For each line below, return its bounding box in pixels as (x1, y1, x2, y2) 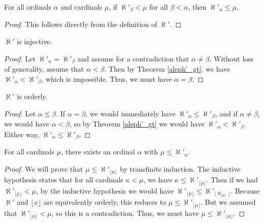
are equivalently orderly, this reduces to (43, 197, 167, 207)
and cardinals (60, 2, 103, 12)
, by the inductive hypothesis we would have (36, 185, 174, 196)
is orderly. (17, 91, 48, 102)
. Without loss (209, 53, 254, 63)
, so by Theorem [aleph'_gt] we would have (70, 118, 205, 129)
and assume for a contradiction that (77, 53, 189, 63)
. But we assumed (201, 197, 256, 207)
